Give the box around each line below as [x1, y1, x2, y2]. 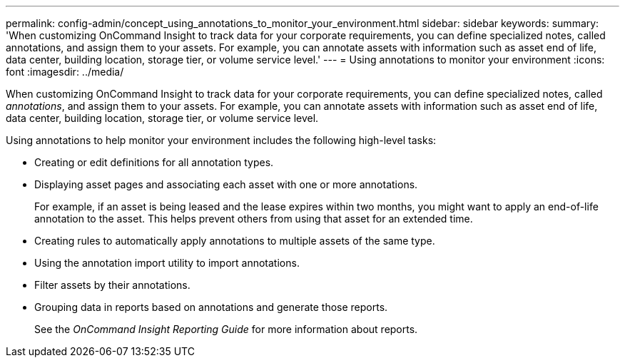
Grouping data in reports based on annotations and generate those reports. [34, 301, 388, 313]
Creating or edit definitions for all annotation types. [34, 156, 274, 168]
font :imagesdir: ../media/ [6, 66, 124, 78]
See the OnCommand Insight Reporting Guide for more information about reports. [34, 323, 418, 335]
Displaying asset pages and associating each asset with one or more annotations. [34, 178, 418, 190]
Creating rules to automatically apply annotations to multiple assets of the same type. [34, 235, 435, 247]
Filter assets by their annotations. [34, 279, 190, 291]
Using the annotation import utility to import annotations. [34, 257, 300, 269]
